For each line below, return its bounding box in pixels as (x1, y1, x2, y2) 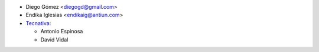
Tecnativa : (25, 19, 51, 26)
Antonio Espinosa (40, 28, 83, 35)
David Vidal (40, 36, 69, 43)
